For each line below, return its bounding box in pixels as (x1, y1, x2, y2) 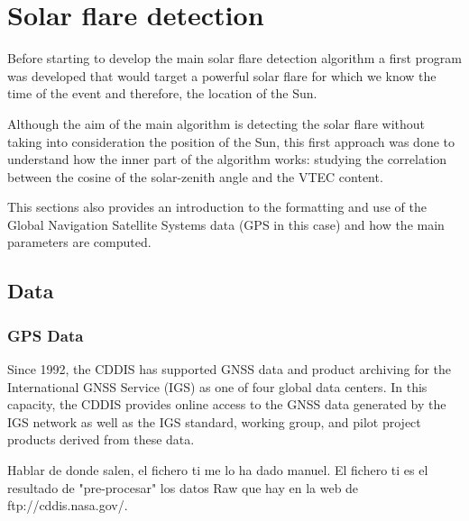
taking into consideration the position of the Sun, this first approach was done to (7, 132, 455, 151)
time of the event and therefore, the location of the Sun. (7, 84, 317, 103)
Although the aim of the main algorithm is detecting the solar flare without (7, 114, 426, 133)
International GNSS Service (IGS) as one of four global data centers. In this (7, 377, 428, 396)
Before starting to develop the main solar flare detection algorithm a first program (7, 49, 462, 68)
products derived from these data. (7, 430, 195, 449)
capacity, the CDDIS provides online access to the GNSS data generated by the (7, 395, 446, 414)
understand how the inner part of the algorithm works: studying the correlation (7, 150, 447, 169)
